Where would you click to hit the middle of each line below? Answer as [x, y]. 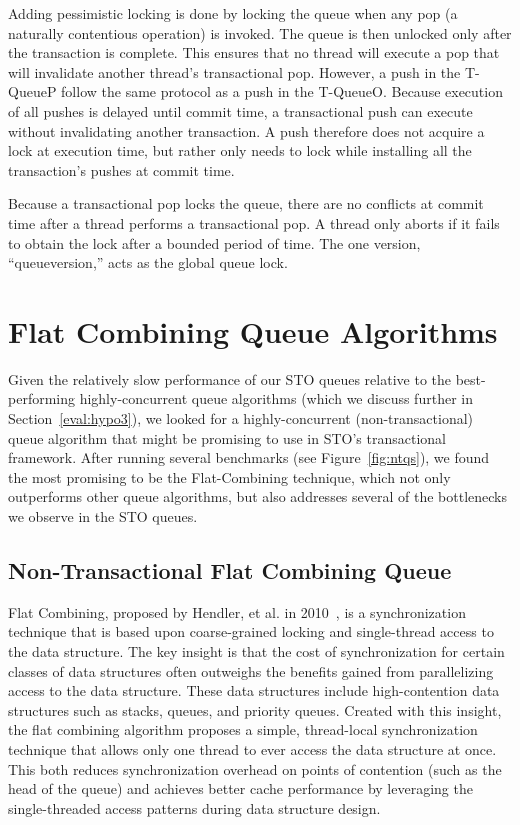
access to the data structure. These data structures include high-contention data [254, 690]
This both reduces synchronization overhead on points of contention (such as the [255, 768]
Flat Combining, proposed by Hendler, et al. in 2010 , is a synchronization [237, 611]
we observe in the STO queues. [103, 516]
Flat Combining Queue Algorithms [253, 330]
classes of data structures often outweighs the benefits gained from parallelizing [251, 670]
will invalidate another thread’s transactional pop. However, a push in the [234, 71]
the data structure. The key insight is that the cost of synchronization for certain [256, 650]
